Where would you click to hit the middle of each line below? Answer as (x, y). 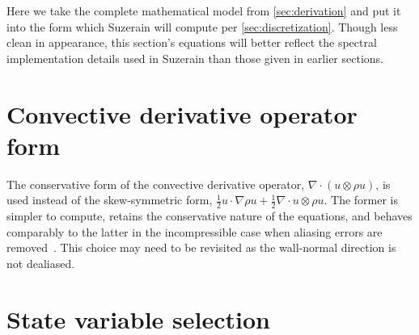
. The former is (361, 200)
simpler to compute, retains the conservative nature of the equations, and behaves (209, 216)
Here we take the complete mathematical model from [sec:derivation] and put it (204, 10)
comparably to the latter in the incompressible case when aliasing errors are (195, 231)
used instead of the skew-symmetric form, (110, 200)
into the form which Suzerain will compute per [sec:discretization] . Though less (202, 26)
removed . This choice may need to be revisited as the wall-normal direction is (201, 247)
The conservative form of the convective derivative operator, (156, 184)
